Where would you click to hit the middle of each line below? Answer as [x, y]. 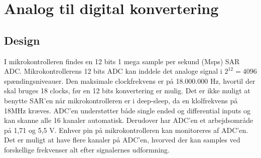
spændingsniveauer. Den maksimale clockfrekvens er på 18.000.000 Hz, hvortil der [130, 81]
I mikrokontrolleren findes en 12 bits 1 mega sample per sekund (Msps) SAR [122, 61]
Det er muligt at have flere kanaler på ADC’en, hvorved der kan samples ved [122, 140]
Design [22, 40]
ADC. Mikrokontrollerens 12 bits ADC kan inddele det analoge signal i [113, 71]
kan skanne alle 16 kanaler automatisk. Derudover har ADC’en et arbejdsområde [129, 120]
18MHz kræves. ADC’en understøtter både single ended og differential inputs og [127, 110]
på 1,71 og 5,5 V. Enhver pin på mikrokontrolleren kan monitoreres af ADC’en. [126, 130]
